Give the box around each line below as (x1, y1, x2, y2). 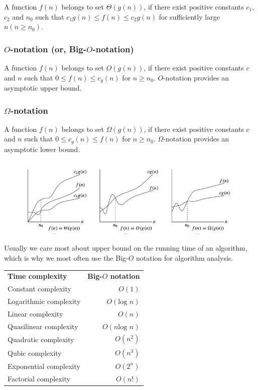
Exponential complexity (8, 361, 80, 371)
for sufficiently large (159, 11, 220, 22)
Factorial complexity (8, 373, 71, 384)
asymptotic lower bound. (4, 143, 80, 154)
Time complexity (8, 271, 67, 281)
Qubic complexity (8, 347, 62, 358)
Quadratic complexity (8, 334, 74, 344)
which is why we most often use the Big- (4, 252, 128, 263)
